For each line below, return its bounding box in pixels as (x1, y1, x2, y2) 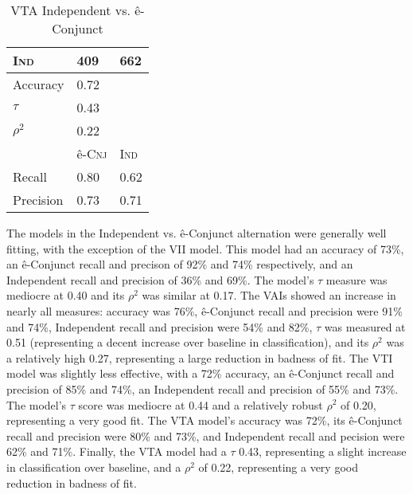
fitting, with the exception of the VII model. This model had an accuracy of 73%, (6, 240, 404, 257)
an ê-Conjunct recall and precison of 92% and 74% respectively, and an (6, 256, 353, 272)
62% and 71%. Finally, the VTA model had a (6, 443, 227, 460)
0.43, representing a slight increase (239, 443, 407, 460)
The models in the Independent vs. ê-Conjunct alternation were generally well (6, 225, 387, 241)
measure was (325, 271, 388, 288)
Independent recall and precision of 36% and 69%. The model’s (6, 271, 314, 288)
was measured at (324, 318, 406, 335)
